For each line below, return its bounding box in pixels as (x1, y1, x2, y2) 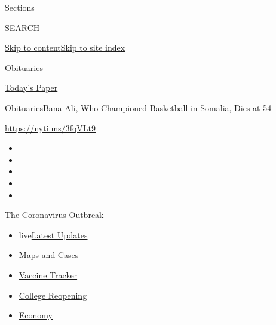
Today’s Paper (5, 81, 58, 94)
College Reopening (19, 289, 87, 301)
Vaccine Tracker (19, 268, 78, 281)
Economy (19, 309, 53, 321)
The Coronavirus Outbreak (5, 209, 104, 221)
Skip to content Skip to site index (5, 41, 125, 54)
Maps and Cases (19, 249, 79, 261)
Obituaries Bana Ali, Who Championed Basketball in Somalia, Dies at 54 (5, 101, 272, 114)
